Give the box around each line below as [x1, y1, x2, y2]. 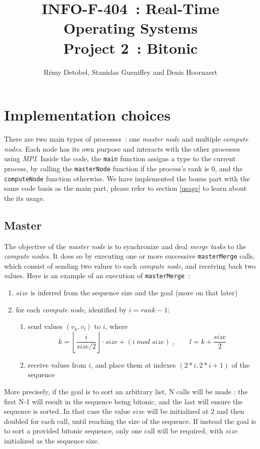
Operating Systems [63, 18, 198, 38]
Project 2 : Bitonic [63, 37, 198, 58]
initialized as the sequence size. [4, 435, 99, 446]
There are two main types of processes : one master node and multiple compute [4, 134, 248, 144]
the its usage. [4, 192, 45, 203]
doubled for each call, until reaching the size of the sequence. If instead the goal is [4, 415, 256, 426]
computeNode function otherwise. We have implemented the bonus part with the [4, 173, 250, 183]
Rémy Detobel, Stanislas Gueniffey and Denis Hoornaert [44, 66, 217, 77]
